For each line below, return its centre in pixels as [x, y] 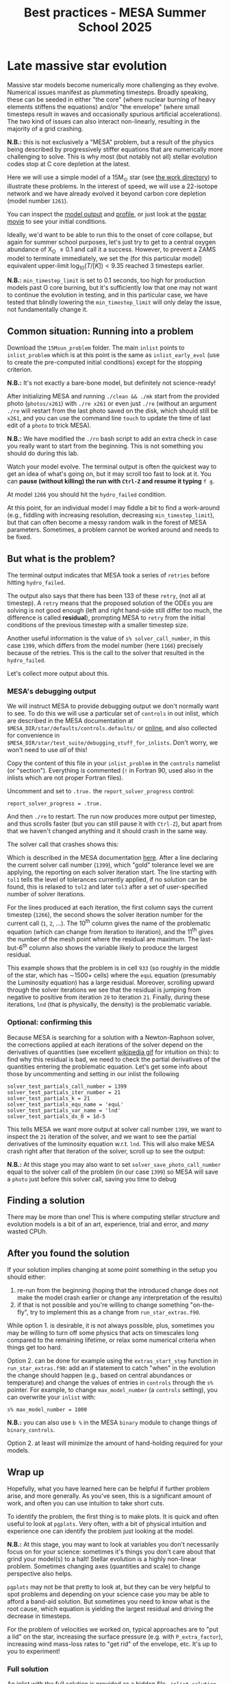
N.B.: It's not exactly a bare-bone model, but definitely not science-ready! [112, 383]
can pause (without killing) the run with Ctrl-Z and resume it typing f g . [111, 481]
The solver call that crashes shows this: [63, 844]
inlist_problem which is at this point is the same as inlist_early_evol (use [114, 355]
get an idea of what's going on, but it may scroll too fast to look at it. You [109, 474]
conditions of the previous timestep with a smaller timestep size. [98, 625]
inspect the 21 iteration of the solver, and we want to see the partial [102, 1136]
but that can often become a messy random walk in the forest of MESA [107, 523]
